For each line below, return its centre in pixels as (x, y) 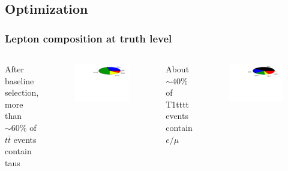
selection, (22, 92)
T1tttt (178, 104)
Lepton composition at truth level (88, 38)
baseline (19, 80)
